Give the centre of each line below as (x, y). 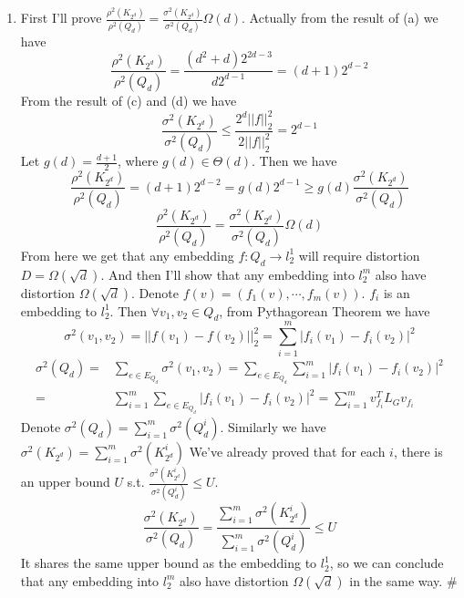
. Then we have (294, 161)
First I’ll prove (61, 18)
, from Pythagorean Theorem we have (325, 310)
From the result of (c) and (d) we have (129, 101)
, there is (418, 451)
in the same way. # (403, 580)
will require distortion (359, 255)
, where (138, 161)
